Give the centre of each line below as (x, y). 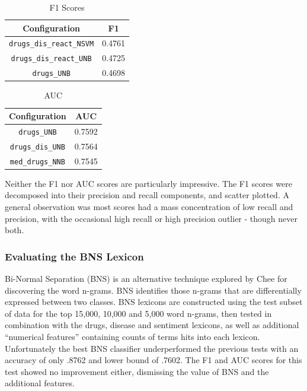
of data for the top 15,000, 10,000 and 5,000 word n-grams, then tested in (138, 313)
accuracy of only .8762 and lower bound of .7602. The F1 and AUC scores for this (153, 360)
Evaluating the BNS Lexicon (74, 256)
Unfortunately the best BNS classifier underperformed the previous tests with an (152, 348)
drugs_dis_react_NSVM (52, 44)
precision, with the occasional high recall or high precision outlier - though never (151, 218)
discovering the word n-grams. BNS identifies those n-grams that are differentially (153, 290)
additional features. (40, 383)
